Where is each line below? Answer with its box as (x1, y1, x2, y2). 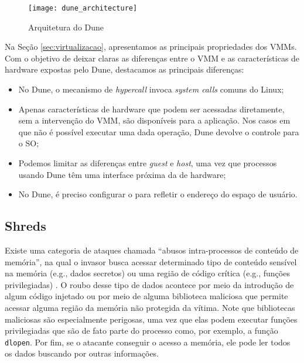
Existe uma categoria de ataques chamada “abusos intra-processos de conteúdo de (5, 244, 299, 256)
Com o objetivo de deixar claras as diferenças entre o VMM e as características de (5, 52, 300, 64)
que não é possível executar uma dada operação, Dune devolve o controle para (18, 125, 299, 138)
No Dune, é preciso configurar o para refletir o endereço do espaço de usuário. (18, 188, 298, 200)
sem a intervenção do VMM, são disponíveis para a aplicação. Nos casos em (18, 114, 291, 126)
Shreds (5, 217, 46, 235)
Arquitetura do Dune (28, 20, 104, 33)
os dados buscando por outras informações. (5, 347, 159, 359)
